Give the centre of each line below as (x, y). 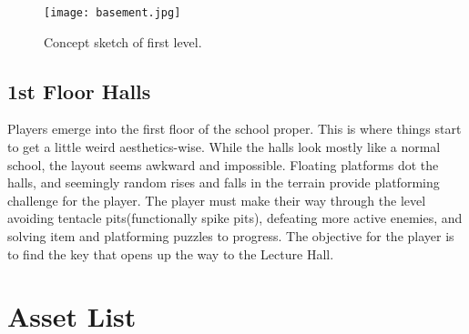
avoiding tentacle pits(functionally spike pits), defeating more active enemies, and (235, 218)
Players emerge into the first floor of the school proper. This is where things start (234, 129)
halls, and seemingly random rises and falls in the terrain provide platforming (224, 182)
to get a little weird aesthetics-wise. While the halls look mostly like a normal (224, 147)
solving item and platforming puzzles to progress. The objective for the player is (231, 236)
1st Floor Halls (79, 91)
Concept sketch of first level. (123, 41)
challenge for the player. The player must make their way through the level (217, 200)
